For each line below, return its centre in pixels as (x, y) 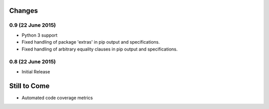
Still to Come (29, 86)
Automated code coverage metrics (57, 98)
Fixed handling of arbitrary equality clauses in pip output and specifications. (100, 49)
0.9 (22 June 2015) (33, 25)
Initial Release (36, 71)
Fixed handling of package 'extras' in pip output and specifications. (91, 42)
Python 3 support (40, 35)
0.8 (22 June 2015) (33, 62)
